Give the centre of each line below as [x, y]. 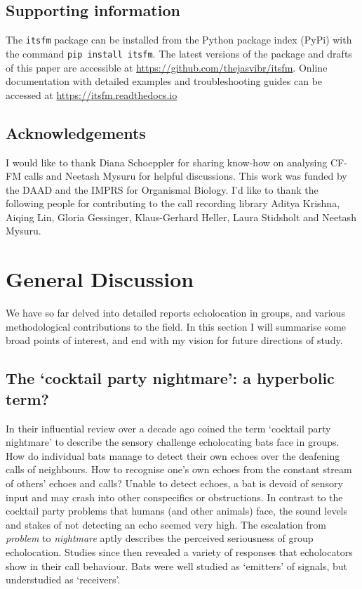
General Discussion [100, 279]
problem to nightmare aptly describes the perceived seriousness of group [160, 538]
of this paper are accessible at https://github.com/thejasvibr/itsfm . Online [167, 67]
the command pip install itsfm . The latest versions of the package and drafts [179, 53]
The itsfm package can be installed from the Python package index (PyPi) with [179, 40]
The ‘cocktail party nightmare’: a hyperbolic [170, 378]
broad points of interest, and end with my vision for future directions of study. [174, 340]
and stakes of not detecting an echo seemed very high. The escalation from [166, 524]
